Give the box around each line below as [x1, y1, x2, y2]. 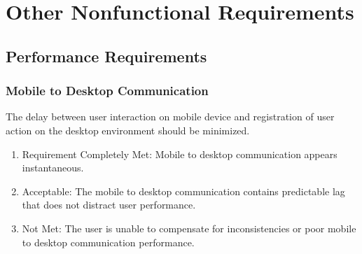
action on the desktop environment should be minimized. [6, 122, 250, 137]
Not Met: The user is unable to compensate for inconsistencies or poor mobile [22, 220, 356, 235]
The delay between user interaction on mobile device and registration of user [6, 109, 335, 124]
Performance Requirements [6, 45, 207, 66]
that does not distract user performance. [22, 197, 196, 212]
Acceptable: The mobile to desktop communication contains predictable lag [22, 183, 345, 198]
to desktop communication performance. [22, 234, 195, 249]
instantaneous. [22, 160, 84, 175]
